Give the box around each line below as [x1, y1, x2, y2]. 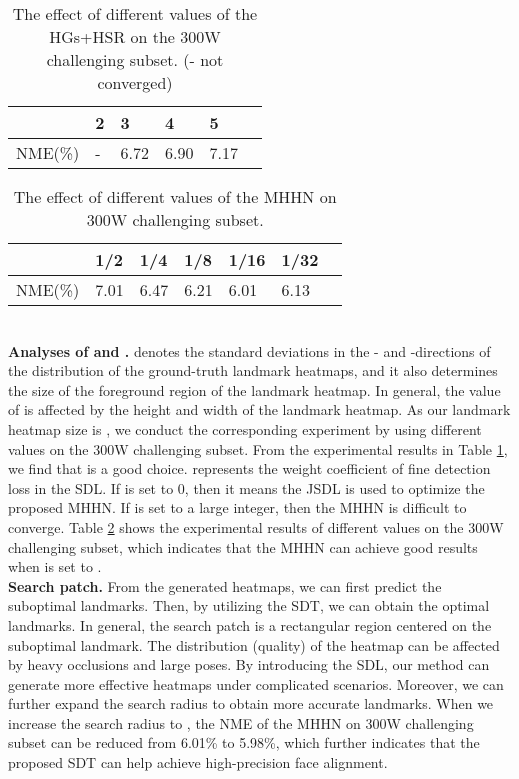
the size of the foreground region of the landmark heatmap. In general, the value [8, 379, 501, 400]
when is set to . [8, 556, 102, 577]
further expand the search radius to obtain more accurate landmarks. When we [8, 693, 494, 714]
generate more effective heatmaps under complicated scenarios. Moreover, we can [8, 673, 504, 694]
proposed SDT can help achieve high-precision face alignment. [8, 752, 388, 773]
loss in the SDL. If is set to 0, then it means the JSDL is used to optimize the [8, 477, 485, 498]
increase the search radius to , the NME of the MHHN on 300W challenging [8, 712, 474, 733]
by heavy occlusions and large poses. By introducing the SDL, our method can [8, 654, 490, 675]
